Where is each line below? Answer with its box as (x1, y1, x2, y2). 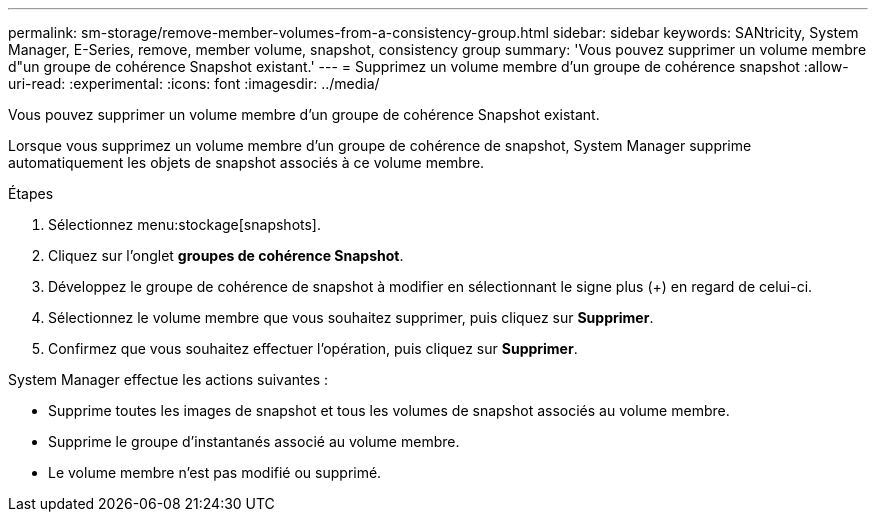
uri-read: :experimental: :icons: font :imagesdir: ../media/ (8, 75, 380, 92)
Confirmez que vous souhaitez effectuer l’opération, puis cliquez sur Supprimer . (48, 340, 578, 357)
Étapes (8, 185, 54, 202)
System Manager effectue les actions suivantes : (8, 371, 328, 388)
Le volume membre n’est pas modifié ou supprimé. (48, 464, 382, 481)
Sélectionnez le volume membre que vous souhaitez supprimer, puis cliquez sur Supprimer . (48, 309, 654, 326)
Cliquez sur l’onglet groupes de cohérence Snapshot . (48, 247, 404, 264)
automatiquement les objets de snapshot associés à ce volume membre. (8, 154, 485, 171)
